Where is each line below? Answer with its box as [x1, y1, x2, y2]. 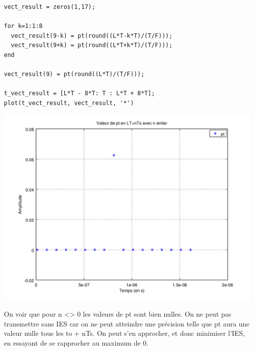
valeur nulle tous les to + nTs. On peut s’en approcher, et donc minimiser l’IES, [4, 328, 245, 338]
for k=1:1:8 [4, 23, 43, 30]
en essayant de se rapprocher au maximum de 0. [4, 337, 149, 348]
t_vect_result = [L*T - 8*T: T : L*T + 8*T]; [4, 90, 155, 97]
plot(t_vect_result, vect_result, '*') [4, 99, 134, 107]
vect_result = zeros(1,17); [4, 3, 96, 10]
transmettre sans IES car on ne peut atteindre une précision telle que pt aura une [4, 318, 250, 328]
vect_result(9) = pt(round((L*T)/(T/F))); [4, 71, 145, 78]
